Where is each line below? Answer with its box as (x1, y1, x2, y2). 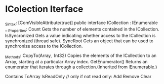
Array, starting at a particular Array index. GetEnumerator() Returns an (5, 59, 148, 65)
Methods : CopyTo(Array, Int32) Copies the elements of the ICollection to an (5, 53, 157, 59)
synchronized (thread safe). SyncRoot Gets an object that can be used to (5, 38, 154, 44)
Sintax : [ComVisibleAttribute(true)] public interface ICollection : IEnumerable (5, 20, 158, 27)
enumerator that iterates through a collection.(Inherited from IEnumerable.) (5, 64, 157, 70)
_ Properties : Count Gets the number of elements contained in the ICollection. (5, 26, 160, 33)
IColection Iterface (5, 3, 83, 15)
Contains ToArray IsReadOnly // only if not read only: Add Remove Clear (5, 74, 152, 80)
